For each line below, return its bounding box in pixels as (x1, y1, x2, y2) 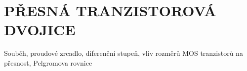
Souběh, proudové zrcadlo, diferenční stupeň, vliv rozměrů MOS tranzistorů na (4, 48, 243, 58)
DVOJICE (4, 20, 76, 40)
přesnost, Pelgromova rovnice (4, 57, 92, 68)
